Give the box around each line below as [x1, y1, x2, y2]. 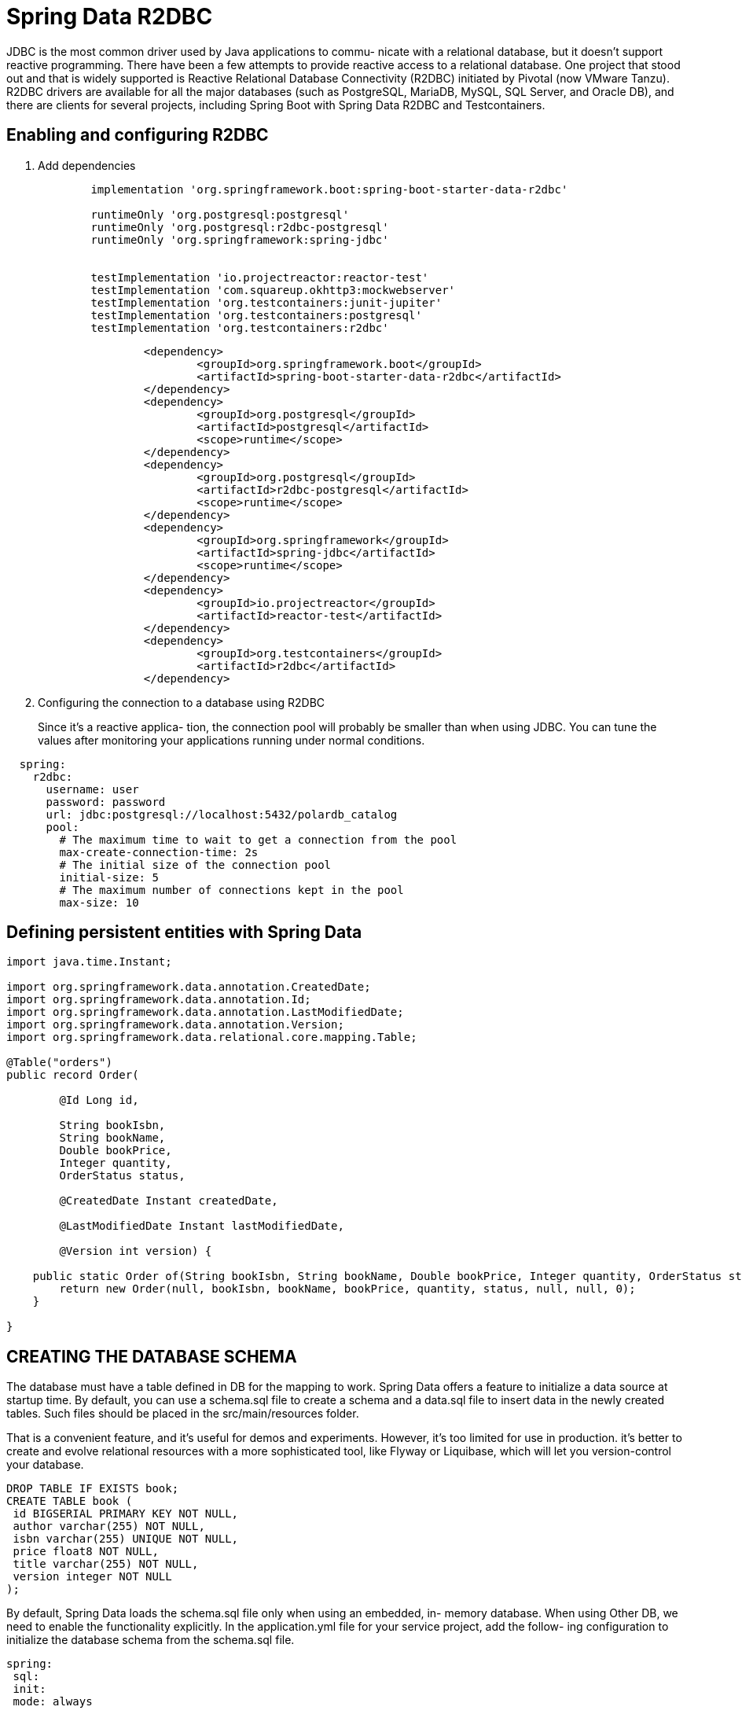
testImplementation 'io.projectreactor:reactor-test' [90, 270, 429, 284]
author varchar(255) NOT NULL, [13, 1520, 205, 1533]
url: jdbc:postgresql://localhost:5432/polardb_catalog [46, 807, 398, 821]
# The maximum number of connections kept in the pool [59, 883, 404, 896]
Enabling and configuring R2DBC [6, 125, 269, 145]
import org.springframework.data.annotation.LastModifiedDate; [6, 1006, 404, 1019]
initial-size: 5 [59, 870, 159, 884]
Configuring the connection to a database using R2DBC [38, 695, 325, 709]
